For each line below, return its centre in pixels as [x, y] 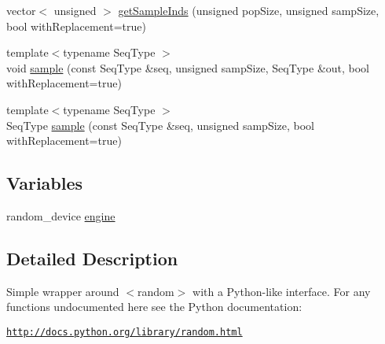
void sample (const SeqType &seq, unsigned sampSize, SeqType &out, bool [188, 67]
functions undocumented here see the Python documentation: [154, 307]
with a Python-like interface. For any [282, 291]
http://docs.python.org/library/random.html [125, 332]
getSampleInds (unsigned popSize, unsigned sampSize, [249, 10]
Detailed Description [92, 258]
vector [21, 10]
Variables [45, 183]
